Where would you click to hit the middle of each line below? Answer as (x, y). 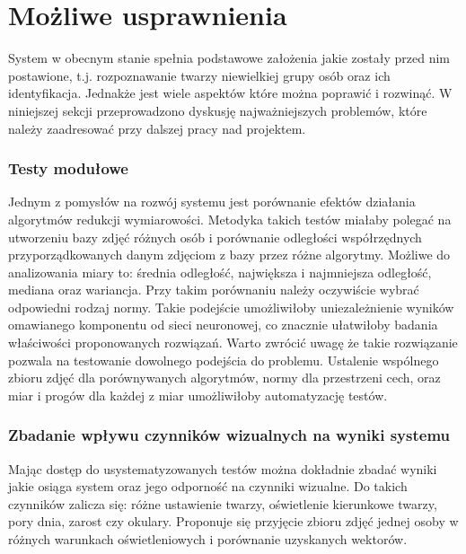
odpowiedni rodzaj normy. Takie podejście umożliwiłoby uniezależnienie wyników (231, 307)
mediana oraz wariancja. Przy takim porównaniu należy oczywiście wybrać (214, 290)
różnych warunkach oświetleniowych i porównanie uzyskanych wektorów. (208, 539)
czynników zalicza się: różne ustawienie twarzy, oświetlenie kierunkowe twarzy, (223, 503)
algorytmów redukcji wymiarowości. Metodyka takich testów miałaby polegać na (230, 219)
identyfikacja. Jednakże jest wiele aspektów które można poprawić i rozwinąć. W (230, 93)
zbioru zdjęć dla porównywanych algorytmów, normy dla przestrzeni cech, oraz (224, 378)
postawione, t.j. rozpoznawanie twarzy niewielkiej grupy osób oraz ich (199, 75)
